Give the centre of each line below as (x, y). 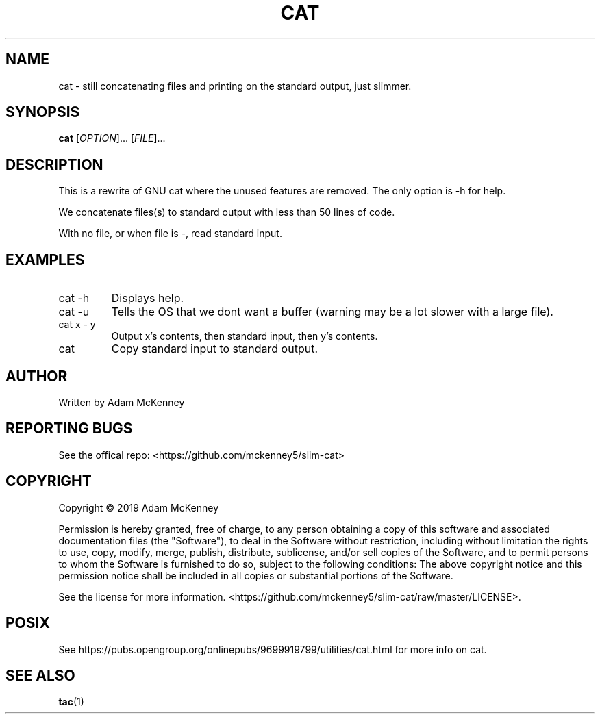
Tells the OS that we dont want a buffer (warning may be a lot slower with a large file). (332, 312)
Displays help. (148, 298)
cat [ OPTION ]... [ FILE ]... (112, 138)
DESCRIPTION (54, 164)
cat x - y (77, 325)
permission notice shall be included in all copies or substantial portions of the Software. (256, 575)
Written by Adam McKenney (122, 402)
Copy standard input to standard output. (214, 349)
